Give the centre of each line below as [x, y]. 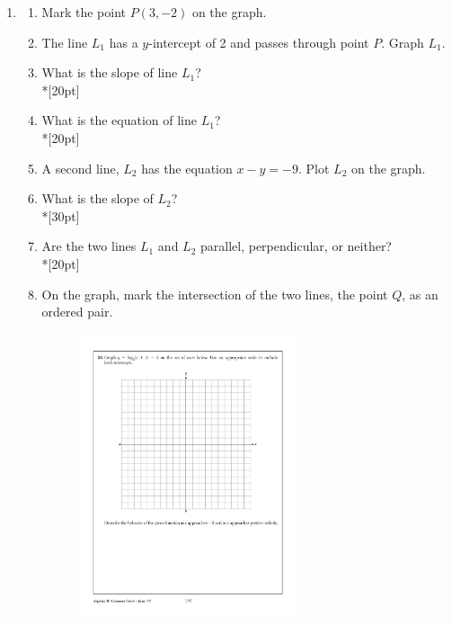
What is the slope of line [110, 72]
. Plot [314, 168]
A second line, [80, 168]
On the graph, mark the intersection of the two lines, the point [215, 294]
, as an [420, 294]
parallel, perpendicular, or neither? [296, 246]
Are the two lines [89, 246]
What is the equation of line [119, 120]
